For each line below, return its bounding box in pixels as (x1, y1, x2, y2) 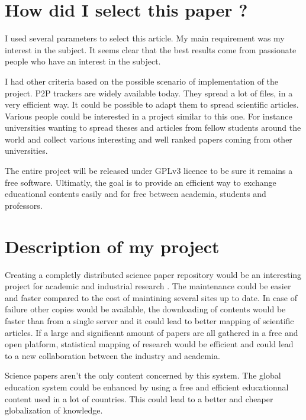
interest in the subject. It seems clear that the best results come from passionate (5, 43, 297, 56)
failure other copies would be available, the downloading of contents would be (5, 303, 286, 315)
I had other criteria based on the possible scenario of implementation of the (5, 75, 279, 87)
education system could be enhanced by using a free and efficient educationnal (5, 380, 289, 393)
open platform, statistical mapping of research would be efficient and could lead (5, 338, 294, 350)
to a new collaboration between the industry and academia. (5, 349, 220, 361)
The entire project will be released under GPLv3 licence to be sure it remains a (5, 164, 293, 177)
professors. (5, 199, 43, 211)
